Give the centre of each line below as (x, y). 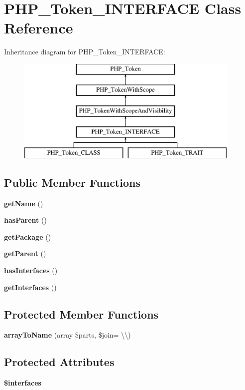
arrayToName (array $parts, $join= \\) (67, 335)
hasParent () (25, 220)
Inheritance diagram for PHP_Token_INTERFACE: (85, 52)
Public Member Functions (72, 182)
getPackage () (28, 236)
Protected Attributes (59, 362)
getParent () (25, 253)
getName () (24, 203)
